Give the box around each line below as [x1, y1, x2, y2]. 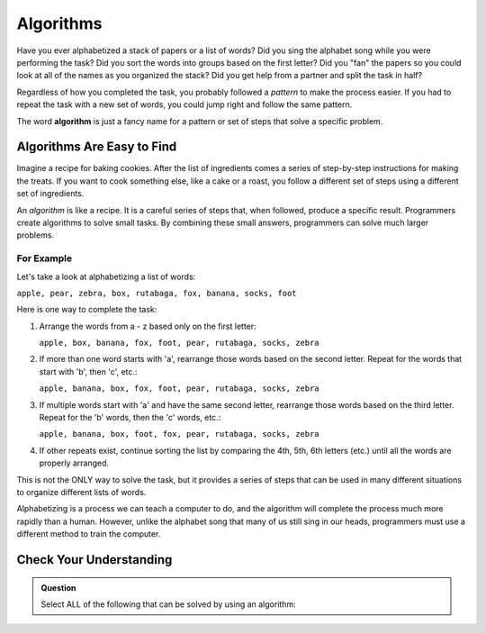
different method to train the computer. [16, 529, 161, 539]
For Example [16, 252, 73, 265]
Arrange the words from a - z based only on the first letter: [39, 321, 256, 331]
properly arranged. [39, 457, 110, 468]
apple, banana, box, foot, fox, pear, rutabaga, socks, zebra [39, 429, 319, 439]
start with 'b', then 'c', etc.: [39, 366, 138, 377]
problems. [16, 230, 54, 240]
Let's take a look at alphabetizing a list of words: [16, 271, 196, 282]
